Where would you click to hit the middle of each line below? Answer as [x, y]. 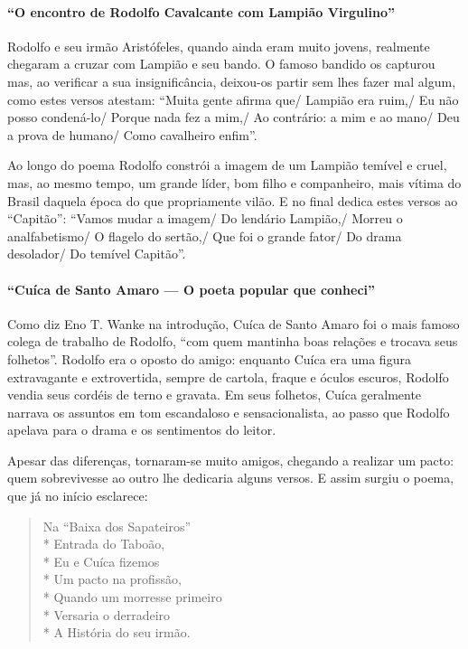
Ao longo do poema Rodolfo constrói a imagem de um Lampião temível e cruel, [227, 165]
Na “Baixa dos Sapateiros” [117, 526]
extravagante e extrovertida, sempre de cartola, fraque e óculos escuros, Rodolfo [228, 376]
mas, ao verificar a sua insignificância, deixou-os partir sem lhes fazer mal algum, [232, 81]
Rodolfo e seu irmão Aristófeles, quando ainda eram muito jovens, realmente [219, 46]
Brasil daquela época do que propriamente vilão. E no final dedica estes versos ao [233, 200]
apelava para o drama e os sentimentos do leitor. [142, 430]
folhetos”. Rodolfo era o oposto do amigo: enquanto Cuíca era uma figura [209, 358]
